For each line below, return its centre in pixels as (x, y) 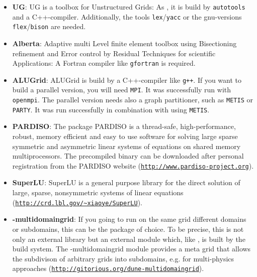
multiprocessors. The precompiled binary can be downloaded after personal (128, 156)
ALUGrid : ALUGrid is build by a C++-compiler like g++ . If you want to (127, 80)
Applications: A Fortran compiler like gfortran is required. (104, 63)
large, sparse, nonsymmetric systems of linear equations (98, 192)
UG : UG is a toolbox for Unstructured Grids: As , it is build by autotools (129, 7)
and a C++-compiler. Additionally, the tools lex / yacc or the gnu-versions (127, 16)
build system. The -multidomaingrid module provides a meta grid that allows (132, 249)
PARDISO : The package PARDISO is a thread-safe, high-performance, (124, 126)
